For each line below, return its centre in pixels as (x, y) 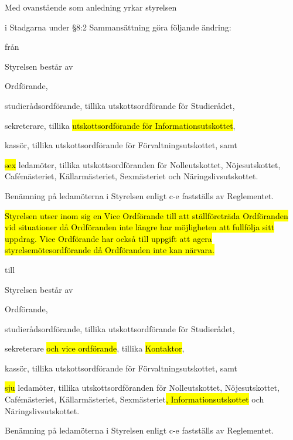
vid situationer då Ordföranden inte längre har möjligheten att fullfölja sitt (140, 227)
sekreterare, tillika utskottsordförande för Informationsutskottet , (120, 125)
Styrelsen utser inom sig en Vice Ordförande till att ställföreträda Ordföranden (146, 215)
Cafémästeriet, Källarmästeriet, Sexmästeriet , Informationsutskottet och (134, 399)
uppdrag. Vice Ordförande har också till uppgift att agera (108, 238)
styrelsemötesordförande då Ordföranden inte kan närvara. (110, 250)
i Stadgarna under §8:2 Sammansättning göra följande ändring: (118, 27)
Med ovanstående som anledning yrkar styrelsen (91, 7)
